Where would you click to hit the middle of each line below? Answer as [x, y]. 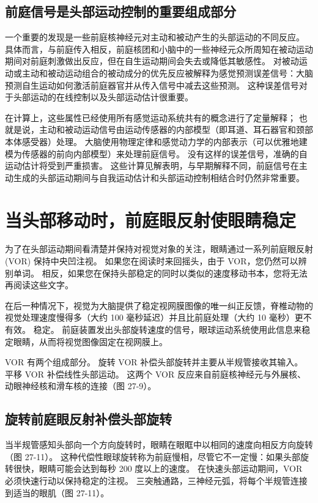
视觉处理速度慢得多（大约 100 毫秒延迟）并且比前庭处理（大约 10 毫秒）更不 [158, 317]
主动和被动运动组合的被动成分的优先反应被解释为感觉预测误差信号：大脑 [167, 73]
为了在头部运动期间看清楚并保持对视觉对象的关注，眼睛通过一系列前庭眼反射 [159, 249]
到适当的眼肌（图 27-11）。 [57, 492]
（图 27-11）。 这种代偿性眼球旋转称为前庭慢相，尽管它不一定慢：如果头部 [153, 456]
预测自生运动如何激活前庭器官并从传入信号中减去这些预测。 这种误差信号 [152, 85]
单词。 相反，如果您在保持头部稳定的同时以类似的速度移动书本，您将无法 [160, 273]
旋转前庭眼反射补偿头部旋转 [88, 419]
